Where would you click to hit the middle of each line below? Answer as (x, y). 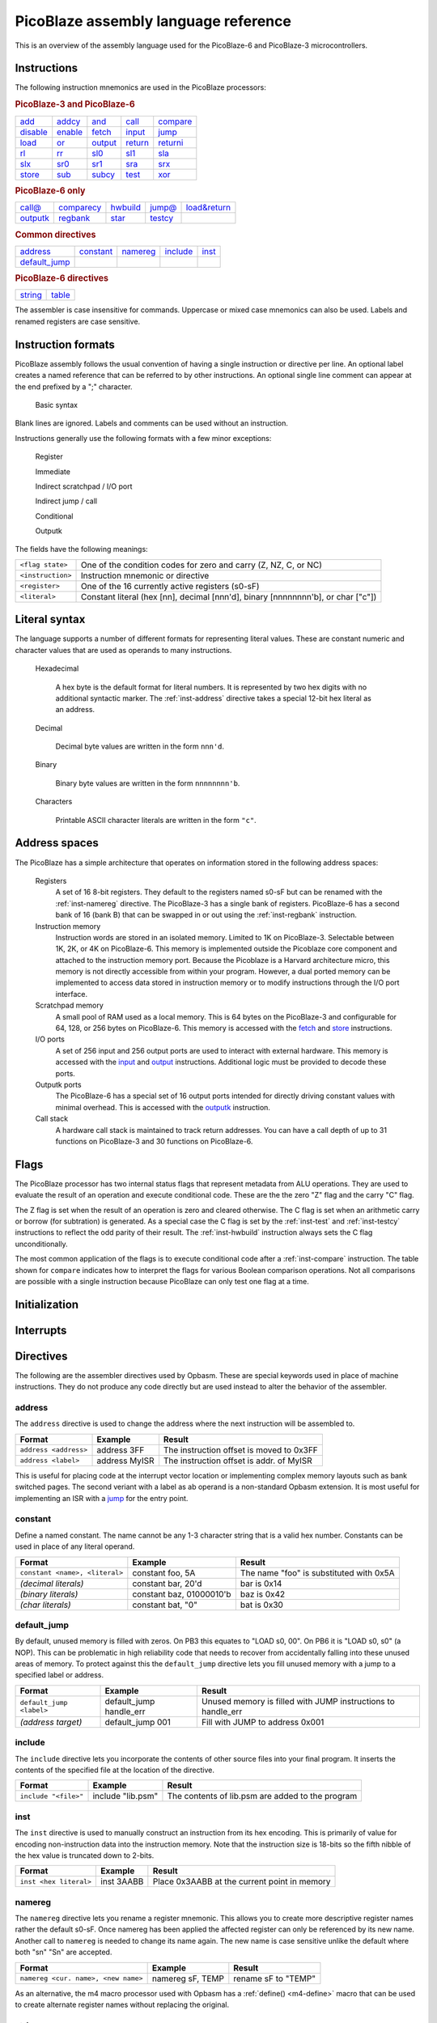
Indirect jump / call (66, 501)
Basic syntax (57, 405)
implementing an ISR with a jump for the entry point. (102, 1498)
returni (171, 142)
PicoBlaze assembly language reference (153, 21)
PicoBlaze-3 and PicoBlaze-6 (75, 104)
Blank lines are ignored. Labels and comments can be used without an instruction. (152, 423)
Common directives (55, 235)
